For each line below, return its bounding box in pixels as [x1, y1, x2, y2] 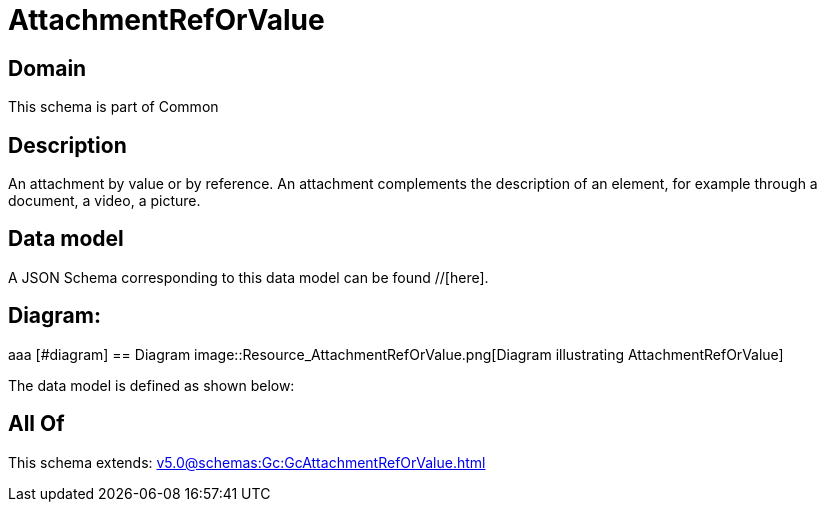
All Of [8, 411, 65, 437]
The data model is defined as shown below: [8, 376, 295, 394]
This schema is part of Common [8, 98, 219, 116]
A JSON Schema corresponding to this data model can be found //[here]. [8, 268, 489, 286]
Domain [8, 55, 87, 81]
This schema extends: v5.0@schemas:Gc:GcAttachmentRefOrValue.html [8, 453, 486, 471]
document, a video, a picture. [8, 192, 201, 210]
